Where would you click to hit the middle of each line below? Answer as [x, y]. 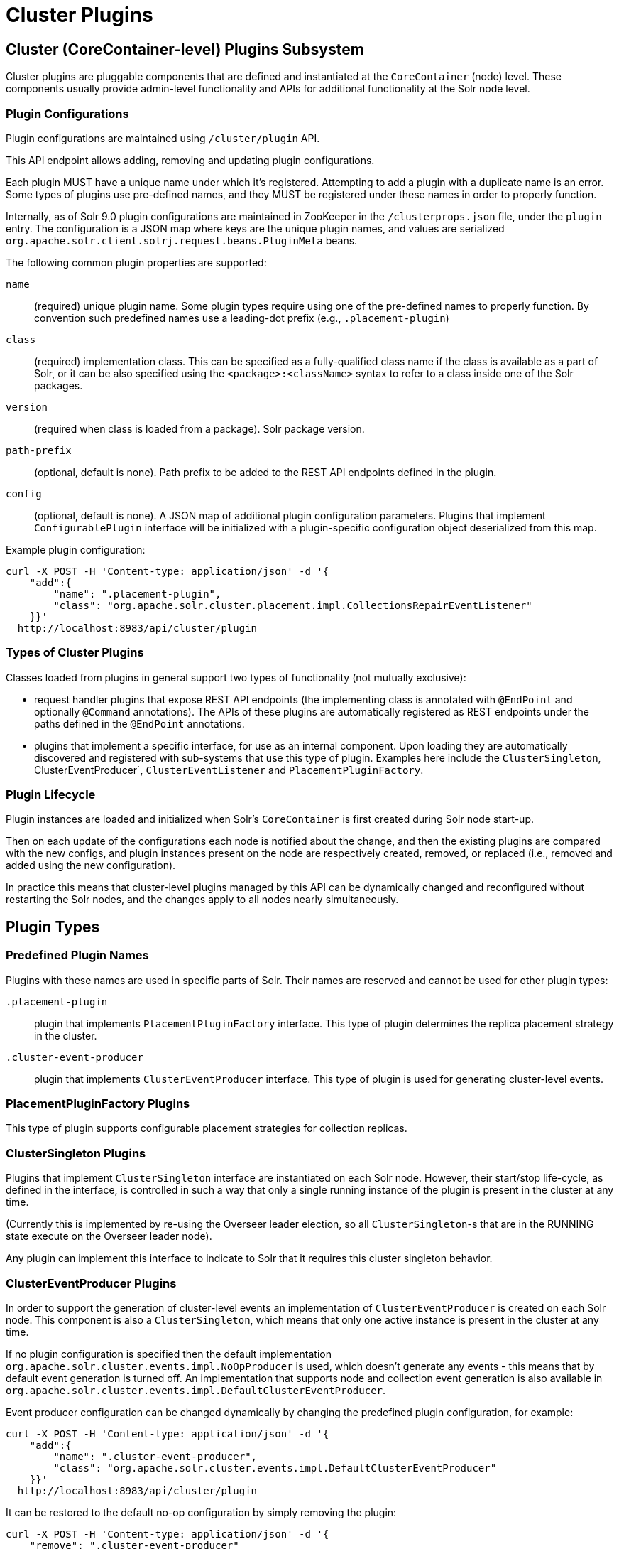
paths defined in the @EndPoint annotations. [139, 723]
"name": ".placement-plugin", [137, 594]
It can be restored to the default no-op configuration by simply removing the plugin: [201, 1512]
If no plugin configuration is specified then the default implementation [169, 1354]
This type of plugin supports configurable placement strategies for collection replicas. [207, 1128]
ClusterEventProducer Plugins [91, 1283]
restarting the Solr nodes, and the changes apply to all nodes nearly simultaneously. [202, 900]
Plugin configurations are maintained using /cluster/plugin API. [163, 138]
